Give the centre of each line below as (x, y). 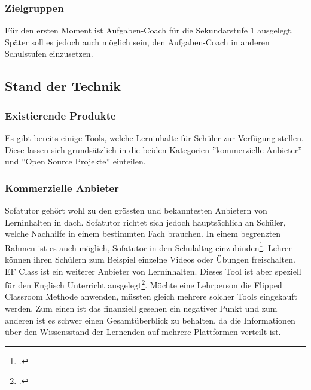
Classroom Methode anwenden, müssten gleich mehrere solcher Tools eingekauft (151, 296)
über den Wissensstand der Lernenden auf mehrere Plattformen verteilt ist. (143, 332)
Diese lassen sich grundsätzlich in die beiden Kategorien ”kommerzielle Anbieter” (153, 149)
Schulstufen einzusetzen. (49, 54)
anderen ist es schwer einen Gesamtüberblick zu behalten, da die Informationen (150, 320)
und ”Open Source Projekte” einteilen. (75, 161)
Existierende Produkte (60, 115)
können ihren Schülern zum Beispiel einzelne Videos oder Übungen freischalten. (150, 259)
